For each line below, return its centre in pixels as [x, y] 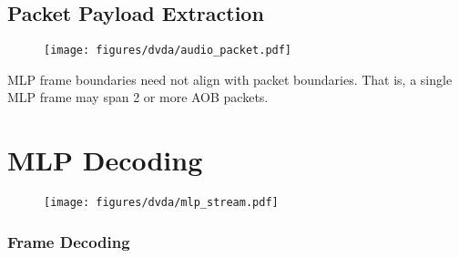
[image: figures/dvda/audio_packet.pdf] [168, 51]
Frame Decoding [69, 241]
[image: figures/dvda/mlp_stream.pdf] [161, 203]
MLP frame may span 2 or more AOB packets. [138, 97]
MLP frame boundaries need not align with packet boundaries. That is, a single [230, 79]
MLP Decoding [105, 160]
